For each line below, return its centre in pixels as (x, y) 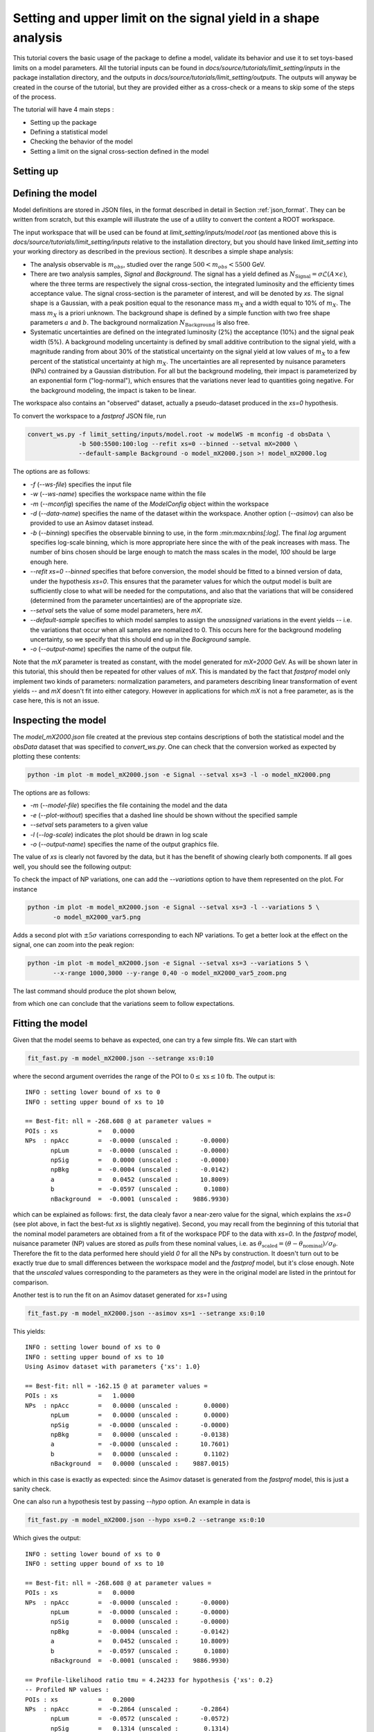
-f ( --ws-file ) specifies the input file (81, 484)
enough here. (49, 562)
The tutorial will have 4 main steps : (63, 109)
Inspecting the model (60, 721)
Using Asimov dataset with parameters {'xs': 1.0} (113, 1367)
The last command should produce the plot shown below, (95, 991)
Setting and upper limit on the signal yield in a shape (166, 18)
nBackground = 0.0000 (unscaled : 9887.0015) (140, 1464)
